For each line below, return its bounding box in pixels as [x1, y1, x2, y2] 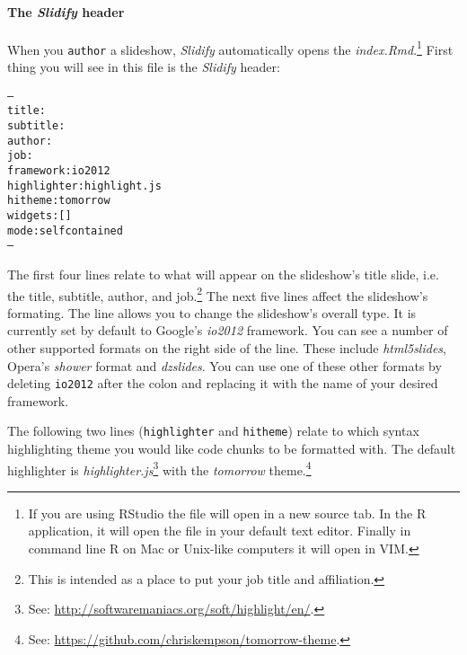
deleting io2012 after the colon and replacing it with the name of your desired [7, 374, 438, 393]
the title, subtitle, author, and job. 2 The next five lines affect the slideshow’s [7, 283, 428, 305]
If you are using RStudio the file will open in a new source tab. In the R [28, 503, 427, 522]
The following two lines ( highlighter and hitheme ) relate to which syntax [7, 421, 419, 440]
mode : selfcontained [7, 224, 123, 237]
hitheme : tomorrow [7, 194, 110, 208]
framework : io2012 [7, 164, 110, 177]
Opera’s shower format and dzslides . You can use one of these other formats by [7, 356, 442, 375]
